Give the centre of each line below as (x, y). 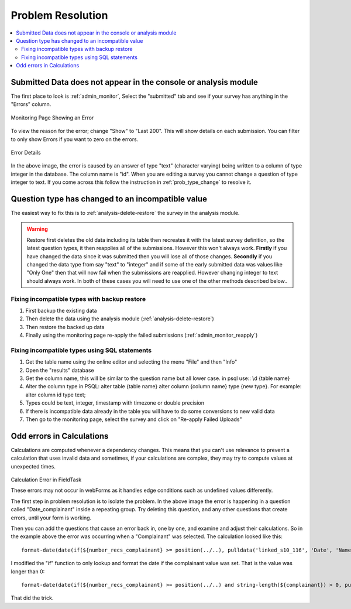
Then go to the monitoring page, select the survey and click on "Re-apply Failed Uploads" (134, 419)
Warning (37, 229)
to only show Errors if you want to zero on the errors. (75, 139)
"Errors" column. (31, 104)
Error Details (26, 152)
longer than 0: (28, 572)
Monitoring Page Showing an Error (52, 118)
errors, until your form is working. (51, 518)
